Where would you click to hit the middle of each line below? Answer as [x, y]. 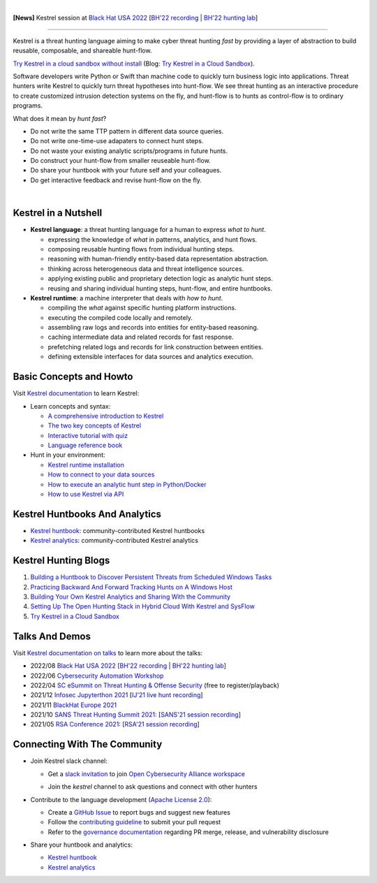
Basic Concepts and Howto [73, 377]
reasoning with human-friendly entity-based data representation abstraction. [158, 259]
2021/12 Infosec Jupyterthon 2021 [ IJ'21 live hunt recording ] [117, 695]
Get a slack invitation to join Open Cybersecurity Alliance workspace [147, 774]
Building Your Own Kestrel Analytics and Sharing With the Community [130, 597]
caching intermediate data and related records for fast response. [141, 337]
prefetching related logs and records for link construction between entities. [156, 346]
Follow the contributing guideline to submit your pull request [134, 822]
